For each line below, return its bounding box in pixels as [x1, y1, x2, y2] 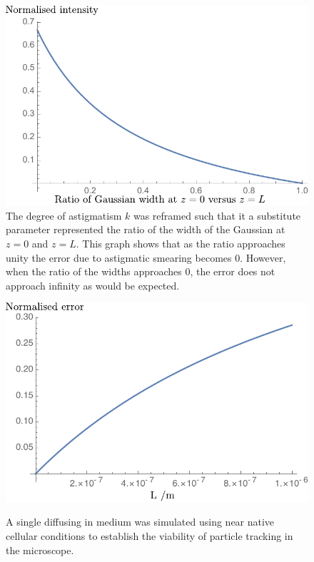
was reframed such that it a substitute [133, 208, 301, 223]
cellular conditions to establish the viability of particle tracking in [6, 528, 293, 543]
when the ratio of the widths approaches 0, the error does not [6, 264, 275, 279]
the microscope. [6, 542, 74, 557]
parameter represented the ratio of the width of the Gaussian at [6, 222, 285, 237]
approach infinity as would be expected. [6, 277, 180, 292]
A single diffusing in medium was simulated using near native [6, 514, 275, 529]
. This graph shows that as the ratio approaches [76, 235, 285, 250]
